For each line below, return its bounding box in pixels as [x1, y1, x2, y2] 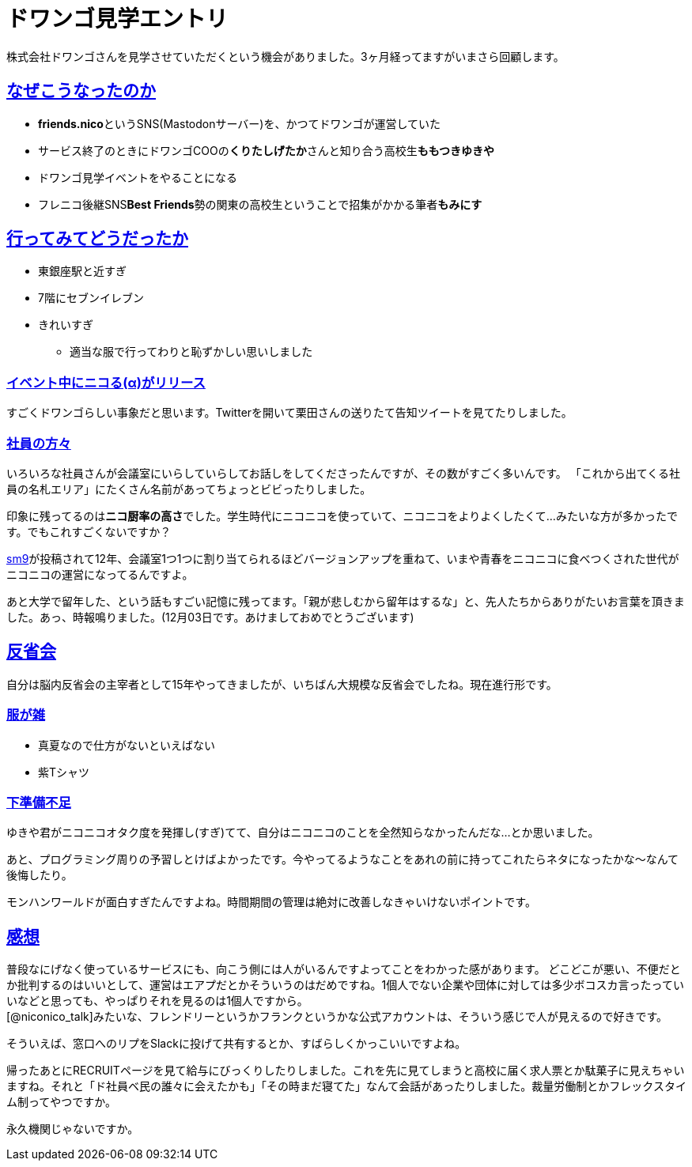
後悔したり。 [6, 868, 73, 882]
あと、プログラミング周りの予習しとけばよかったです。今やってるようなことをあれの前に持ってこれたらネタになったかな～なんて [6, 852, 679, 867]
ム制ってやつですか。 [6, 1095, 117, 1109]
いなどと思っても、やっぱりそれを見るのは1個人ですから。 [6, 994, 308, 1008]
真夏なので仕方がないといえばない [38, 738, 215, 752]
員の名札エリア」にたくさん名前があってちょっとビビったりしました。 [6, 482, 372, 496]
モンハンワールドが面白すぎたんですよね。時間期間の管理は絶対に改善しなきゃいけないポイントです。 [6, 895, 536, 909]
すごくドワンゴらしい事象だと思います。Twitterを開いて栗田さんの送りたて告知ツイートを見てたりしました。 [6, 406, 573, 420]
